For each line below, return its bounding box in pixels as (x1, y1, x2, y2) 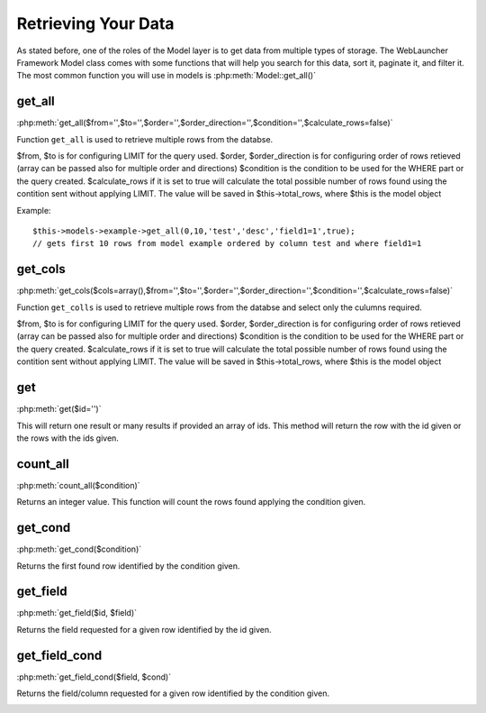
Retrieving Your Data (16, 14, 175, 33)
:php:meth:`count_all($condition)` (16, 480, 140, 490)
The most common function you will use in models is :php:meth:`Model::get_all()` (16, 70, 317, 81)
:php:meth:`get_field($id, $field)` (16, 608, 138, 618)
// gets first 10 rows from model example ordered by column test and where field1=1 (32, 239, 422, 249)
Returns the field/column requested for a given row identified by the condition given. (16, 688, 330, 699)
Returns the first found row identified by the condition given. (16, 560, 240, 571)
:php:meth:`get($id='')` (16, 404, 102, 415)
